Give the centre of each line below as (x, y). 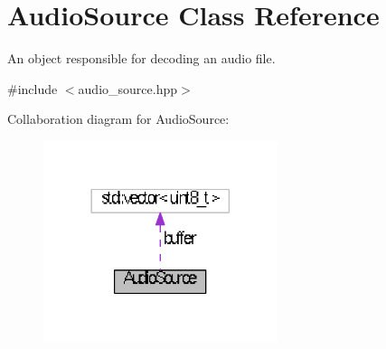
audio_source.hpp (127, 88)
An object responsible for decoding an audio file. (141, 58)
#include (33, 88)
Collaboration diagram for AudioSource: (118, 119)
